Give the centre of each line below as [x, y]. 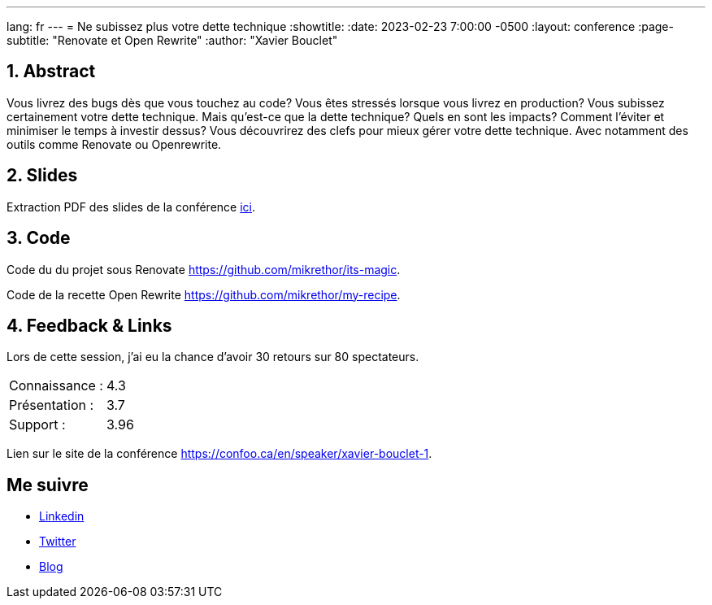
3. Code [39, 238]
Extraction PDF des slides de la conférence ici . [131, 207]
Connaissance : [56, 386]
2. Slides [42, 176]
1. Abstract [51, 72]
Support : [37, 425]
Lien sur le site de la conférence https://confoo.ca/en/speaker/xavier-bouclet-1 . [219, 454]
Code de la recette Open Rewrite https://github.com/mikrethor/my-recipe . [204, 294]
